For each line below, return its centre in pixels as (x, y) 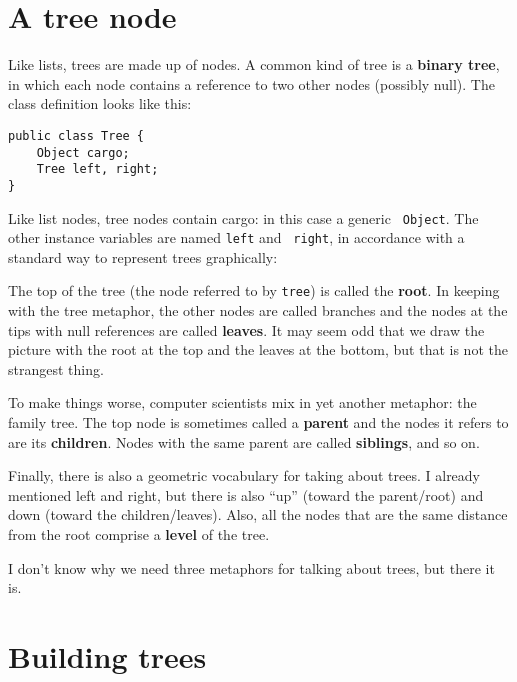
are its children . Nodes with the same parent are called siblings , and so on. (244, 441)
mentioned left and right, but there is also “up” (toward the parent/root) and (246, 494)
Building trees (107, 656)
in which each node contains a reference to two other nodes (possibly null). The (251, 83)
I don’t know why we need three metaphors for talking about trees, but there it (251, 567)
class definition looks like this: (100, 103)
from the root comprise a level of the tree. (139, 534)
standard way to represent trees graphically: (143, 256)
